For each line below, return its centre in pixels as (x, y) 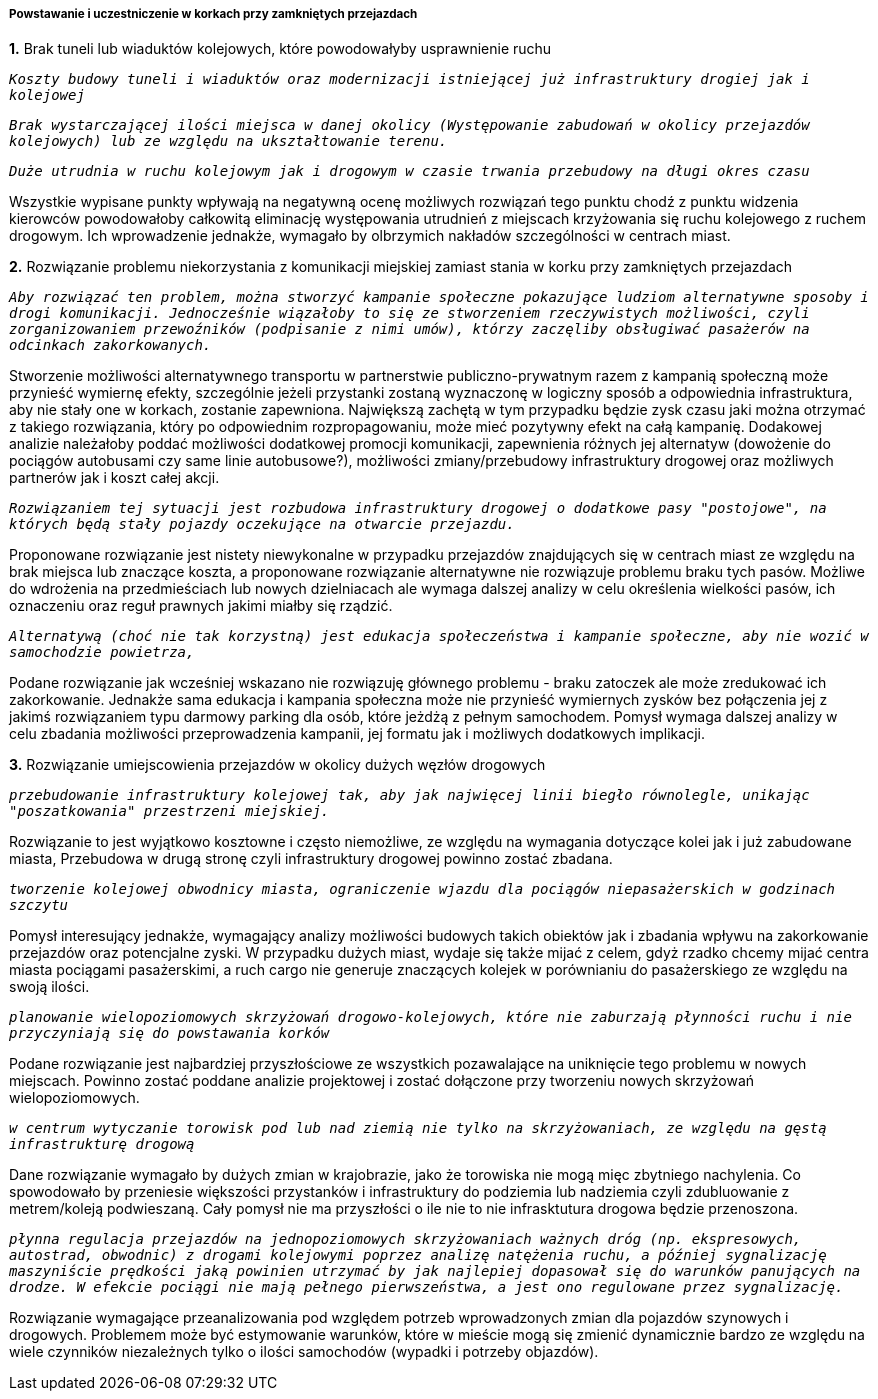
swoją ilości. (49, 987)
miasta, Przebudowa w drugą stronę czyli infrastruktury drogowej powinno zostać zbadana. (311, 859)
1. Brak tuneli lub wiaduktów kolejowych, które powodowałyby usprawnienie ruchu (280, 49)
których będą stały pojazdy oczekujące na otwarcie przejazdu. (262, 524)
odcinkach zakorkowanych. (110, 345)
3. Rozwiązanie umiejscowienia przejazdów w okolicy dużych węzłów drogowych (277, 765)
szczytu (39, 905)
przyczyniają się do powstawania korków (169, 1033)
